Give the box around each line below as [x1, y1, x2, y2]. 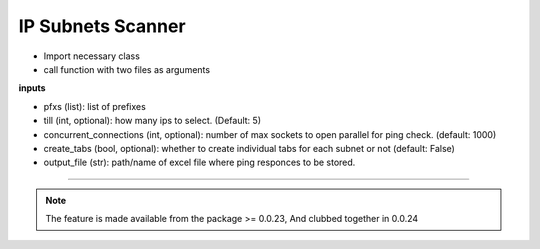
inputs [18, 82, 46, 94]
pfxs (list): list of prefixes [43, 100, 147, 112]
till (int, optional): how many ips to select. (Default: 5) [43, 115, 262, 127]
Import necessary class [43, 50, 140, 62]
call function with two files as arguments [43, 63, 210, 75]
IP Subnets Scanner [18, 15, 186, 37]
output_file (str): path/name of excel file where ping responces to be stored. [43, 156, 356, 169]
